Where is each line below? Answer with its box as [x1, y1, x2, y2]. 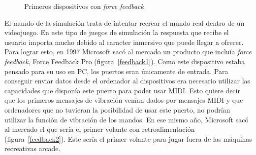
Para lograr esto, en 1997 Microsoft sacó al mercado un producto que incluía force [4, 46, 252, 57]
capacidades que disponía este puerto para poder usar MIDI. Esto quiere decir [4, 85, 240, 95]
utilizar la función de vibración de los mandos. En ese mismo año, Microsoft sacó [4, 114, 249, 124]
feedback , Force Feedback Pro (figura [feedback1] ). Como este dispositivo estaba [4, 56, 245, 66]
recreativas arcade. [4, 143, 61, 154]
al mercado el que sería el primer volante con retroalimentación [4, 124, 195, 134]
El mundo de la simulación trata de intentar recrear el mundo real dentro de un [4, 17, 245, 28]
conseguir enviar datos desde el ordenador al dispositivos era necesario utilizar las [4, 76, 251, 86]
